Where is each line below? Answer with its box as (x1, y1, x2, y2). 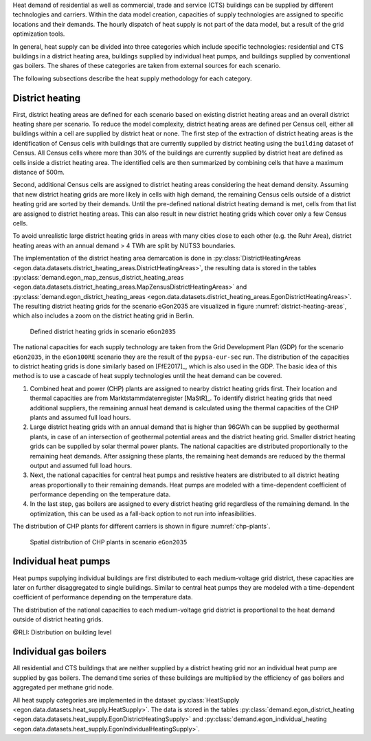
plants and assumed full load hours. (30, 413, 131, 421)
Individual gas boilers (12, 646, 106, 658)
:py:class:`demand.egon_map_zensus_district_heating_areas (12, 273, 184, 281)
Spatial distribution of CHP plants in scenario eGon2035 (30, 538, 188, 546)
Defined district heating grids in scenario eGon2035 (30, 327, 177, 335)
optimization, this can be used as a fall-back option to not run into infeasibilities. (30, 509, 257, 518)
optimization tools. (12, 30, 65, 38)
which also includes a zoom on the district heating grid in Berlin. (12, 311, 194, 320)
